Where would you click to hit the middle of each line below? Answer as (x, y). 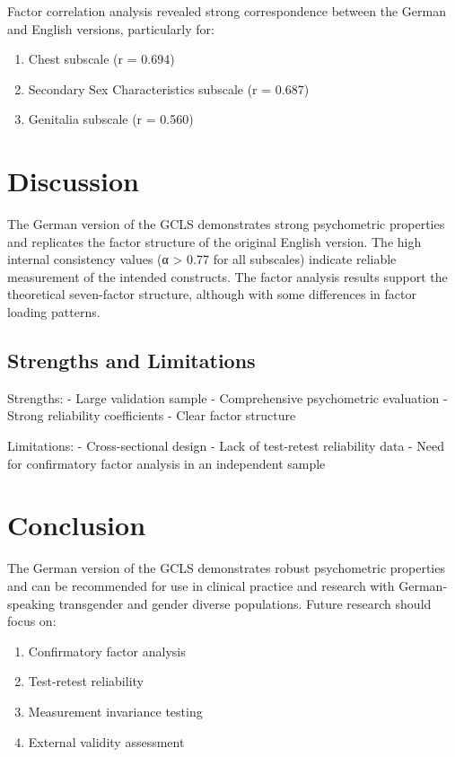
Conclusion (77, 525)
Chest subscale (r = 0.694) (101, 59)
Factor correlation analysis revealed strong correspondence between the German (227, 11)
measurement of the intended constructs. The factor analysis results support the (227, 276)
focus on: (32, 621)
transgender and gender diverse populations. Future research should (245, 603)
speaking (31, 603)
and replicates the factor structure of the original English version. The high (214, 241)
